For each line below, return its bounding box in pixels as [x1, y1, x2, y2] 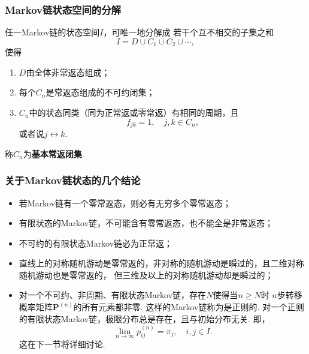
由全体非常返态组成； [26, 65, 110, 78]
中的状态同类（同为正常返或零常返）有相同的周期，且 [29, 106, 239, 119]
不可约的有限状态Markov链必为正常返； [19, 236, 173, 249]
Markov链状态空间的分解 [5, 2, 121, 17]
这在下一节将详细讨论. [19, 338, 105, 350]
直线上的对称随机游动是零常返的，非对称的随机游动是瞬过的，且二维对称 [19, 257, 304, 269]
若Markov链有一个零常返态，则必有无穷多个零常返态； [19, 196, 232, 209]
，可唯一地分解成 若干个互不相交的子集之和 [103, 26, 274, 38]
